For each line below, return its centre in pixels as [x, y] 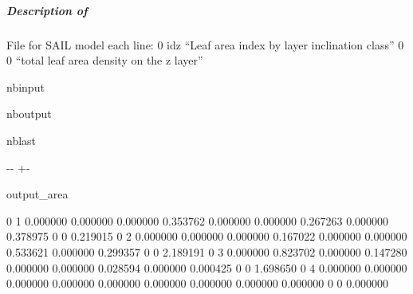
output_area [37, 194]
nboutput [29, 114]
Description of [47, 10]
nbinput [26, 86]
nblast [22, 140]
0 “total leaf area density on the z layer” [105, 60]
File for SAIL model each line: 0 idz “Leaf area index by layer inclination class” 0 [205, 44]
